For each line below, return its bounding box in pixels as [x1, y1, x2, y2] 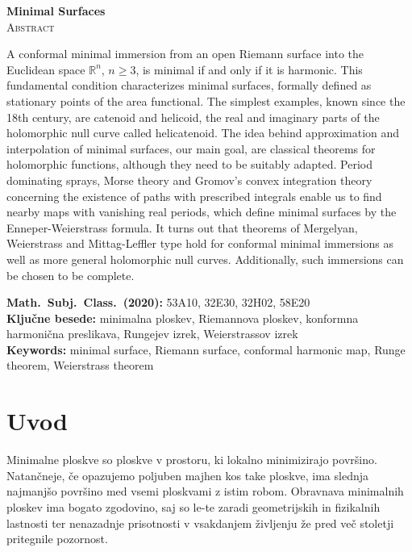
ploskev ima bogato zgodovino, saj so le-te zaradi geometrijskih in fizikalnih [6, 498, 381, 515]
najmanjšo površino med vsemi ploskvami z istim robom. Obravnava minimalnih [6, 483, 404, 500]
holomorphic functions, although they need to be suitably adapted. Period [6, 156, 372, 173]
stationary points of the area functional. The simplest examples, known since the [6, 92, 406, 109]
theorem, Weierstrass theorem [6, 357, 154, 374]
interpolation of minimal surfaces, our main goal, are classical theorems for [6, 140, 376, 157]
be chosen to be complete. [6, 266, 135, 283]
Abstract [6, 18, 55, 35]
